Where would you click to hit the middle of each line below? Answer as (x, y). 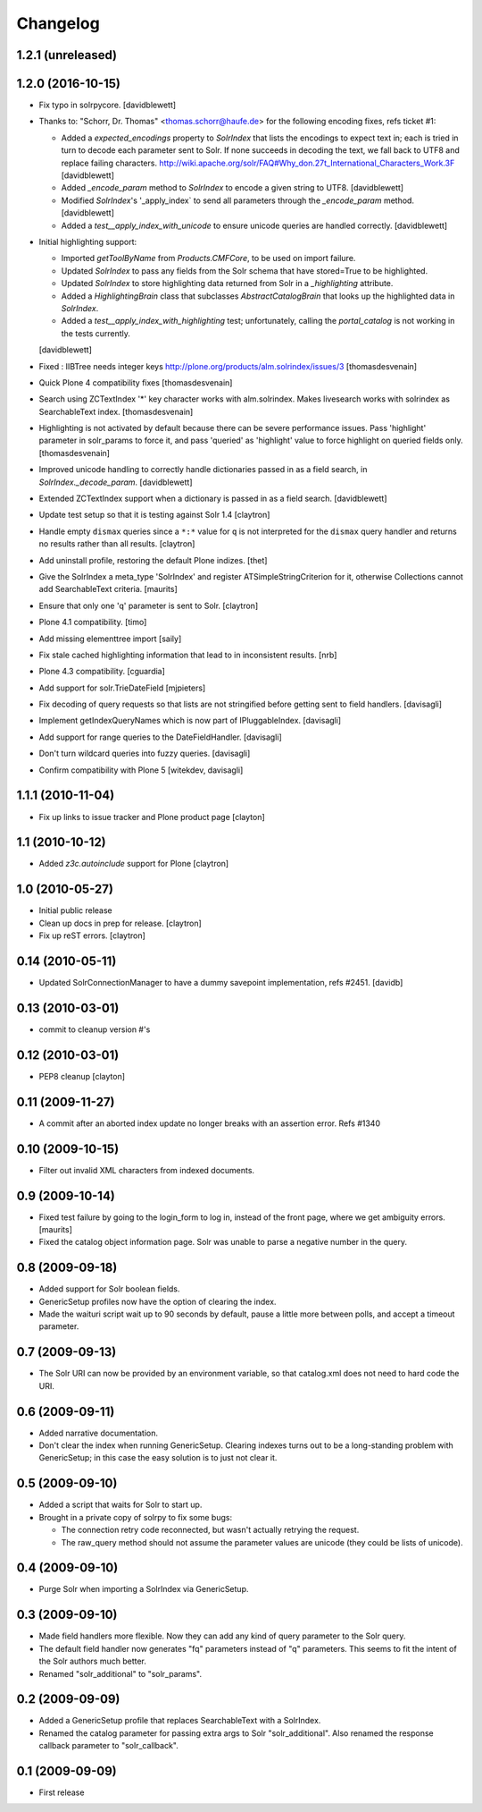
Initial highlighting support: (88, 241)
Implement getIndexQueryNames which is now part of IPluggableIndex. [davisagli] (190, 721)
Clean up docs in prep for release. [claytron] (120, 923)
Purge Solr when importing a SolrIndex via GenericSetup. (144, 1589)
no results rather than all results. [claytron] (117, 544)
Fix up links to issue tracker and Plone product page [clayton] (152, 817)
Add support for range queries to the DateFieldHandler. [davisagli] (160, 737)
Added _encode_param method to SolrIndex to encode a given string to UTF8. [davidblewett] (233, 188)
